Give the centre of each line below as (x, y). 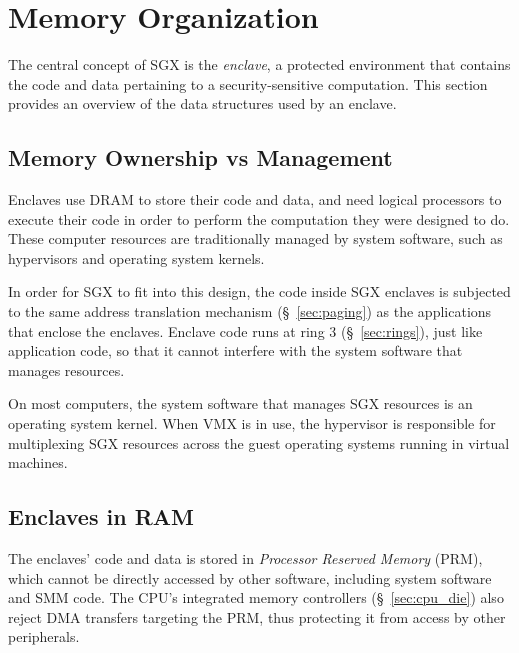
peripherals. (44, 636)
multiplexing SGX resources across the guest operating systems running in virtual (259, 442)
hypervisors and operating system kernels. (136, 257)
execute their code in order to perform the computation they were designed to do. (259, 218)
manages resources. (66, 369)
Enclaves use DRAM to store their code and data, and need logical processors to (255, 199)
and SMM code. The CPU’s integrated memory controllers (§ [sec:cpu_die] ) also (256, 597)
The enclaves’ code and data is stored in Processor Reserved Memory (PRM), (245, 558)
